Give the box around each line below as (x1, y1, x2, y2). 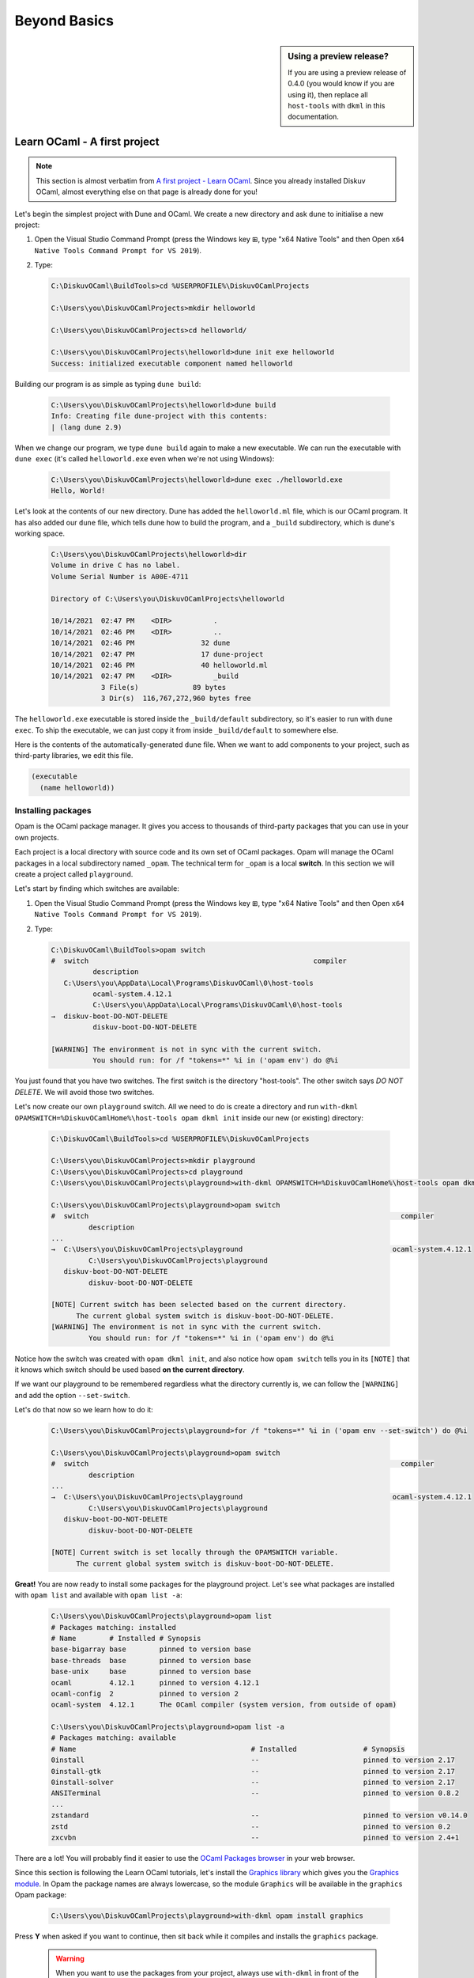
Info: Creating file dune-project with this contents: (51, 411, 268, 421)
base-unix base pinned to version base (51, 1667, 252, 1677)
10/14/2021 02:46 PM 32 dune (51, 638, 231, 648)
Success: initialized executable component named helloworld (51, 358, 293, 368)
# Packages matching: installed (51, 1623, 177, 1631)
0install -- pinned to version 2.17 (51, 1756, 456, 1764)
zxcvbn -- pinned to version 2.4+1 (51, 1832, 460, 1842)
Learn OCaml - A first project (14, 135, 160, 148)
